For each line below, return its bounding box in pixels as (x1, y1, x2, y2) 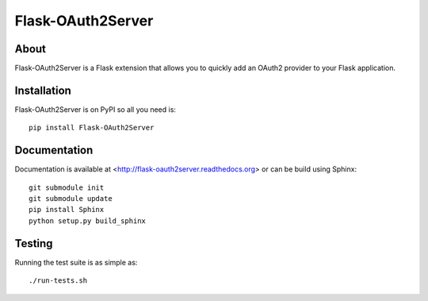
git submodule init (29, 183, 105, 192)
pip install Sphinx (29, 205, 105, 214)
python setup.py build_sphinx (29, 216, 147, 226)
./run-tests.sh (29, 276, 88, 285)
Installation (14, 83, 71, 97)
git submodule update (29, 195, 113, 203)
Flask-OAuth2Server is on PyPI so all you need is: (14, 104, 176, 114)
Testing (14, 237, 53, 250)
